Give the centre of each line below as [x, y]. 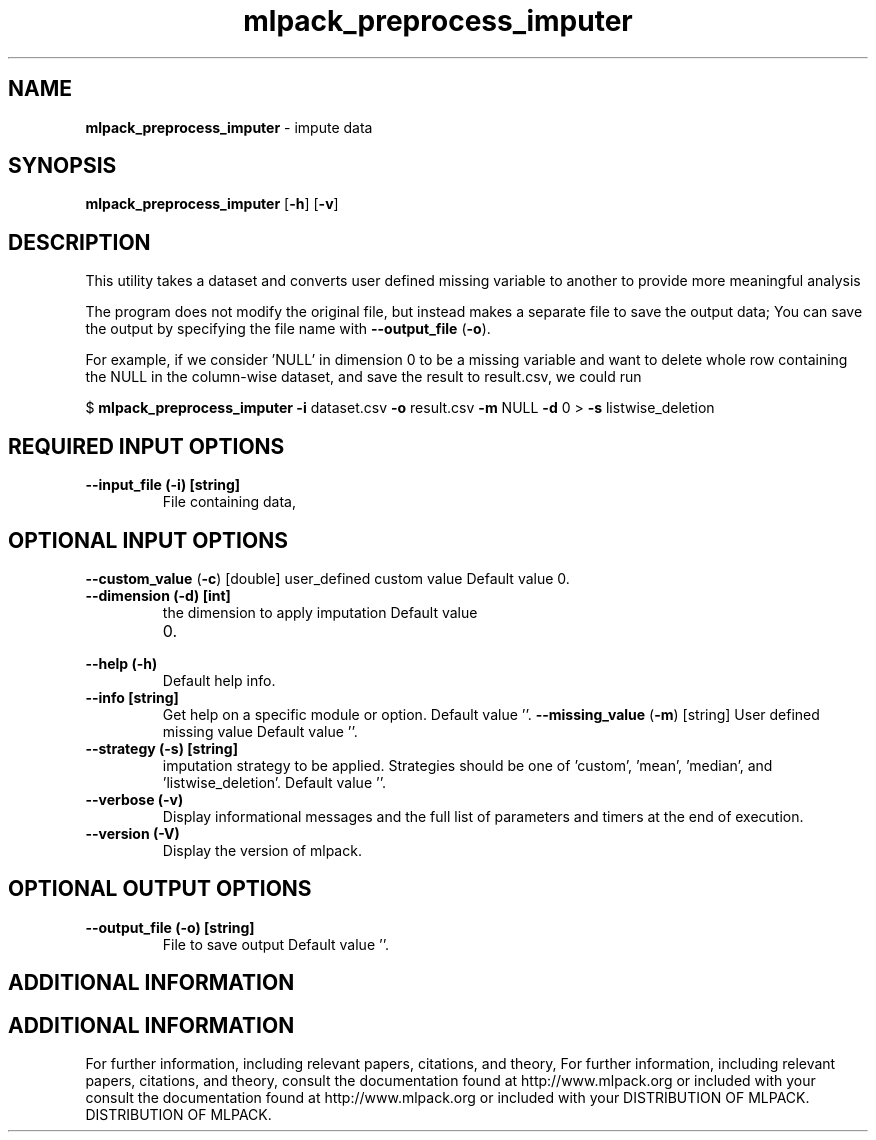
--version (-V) [132, 833]
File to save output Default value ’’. [275, 944]
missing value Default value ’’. [260, 731]
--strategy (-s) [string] [161, 748]
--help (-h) [121, 663]
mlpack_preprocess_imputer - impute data [229, 127]
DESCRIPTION [79, 242]
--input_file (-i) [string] [163, 485]
